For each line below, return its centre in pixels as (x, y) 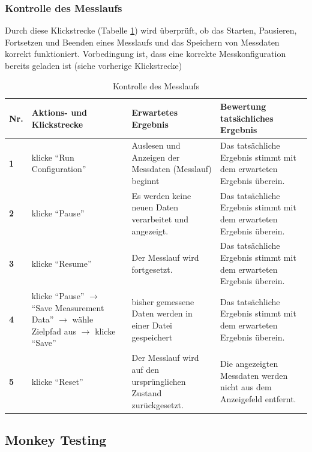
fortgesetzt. (152, 269)
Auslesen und (156, 145)
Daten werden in (162, 313)
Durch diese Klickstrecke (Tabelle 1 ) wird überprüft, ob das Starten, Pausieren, (151, 30)
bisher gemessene (163, 301)
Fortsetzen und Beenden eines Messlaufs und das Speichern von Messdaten (142, 42)
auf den (145, 369)
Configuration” (59, 169)
